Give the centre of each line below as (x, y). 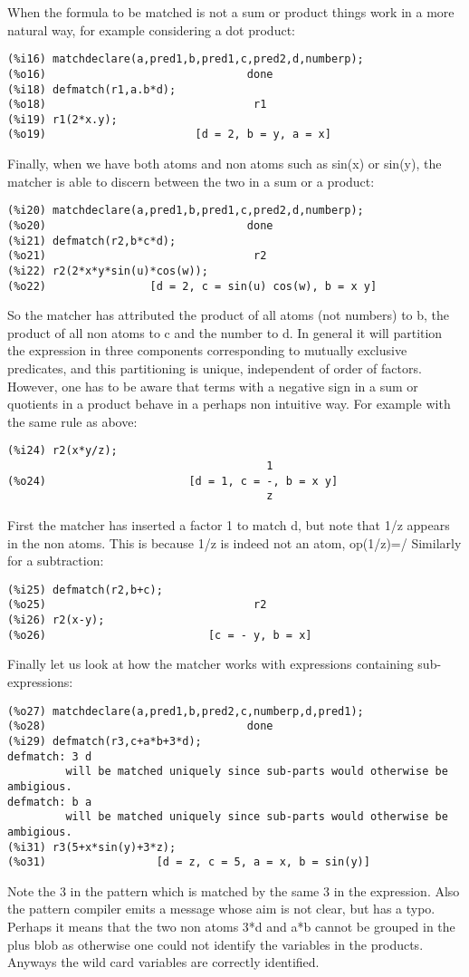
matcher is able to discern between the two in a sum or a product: (191, 181)
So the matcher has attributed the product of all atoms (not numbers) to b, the (229, 315)
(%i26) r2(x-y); (56, 620)
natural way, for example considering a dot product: (151, 29)
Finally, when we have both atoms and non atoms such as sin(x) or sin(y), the (225, 164)
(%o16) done (140, 74)
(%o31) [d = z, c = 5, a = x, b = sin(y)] (189, 862)
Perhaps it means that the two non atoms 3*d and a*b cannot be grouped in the (231, 927)
